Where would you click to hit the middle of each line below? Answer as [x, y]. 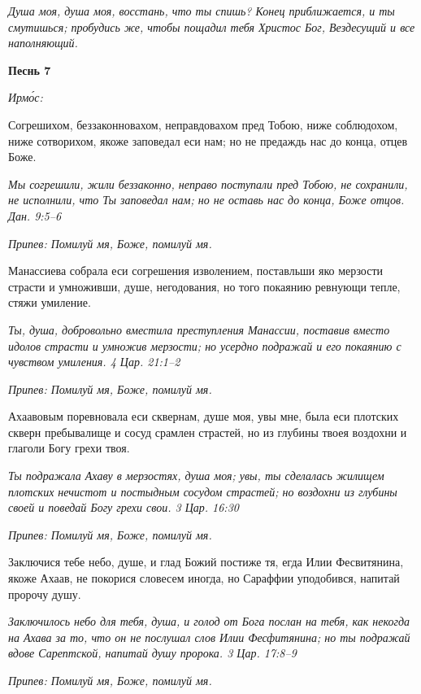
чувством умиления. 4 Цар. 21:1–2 [94, 362]
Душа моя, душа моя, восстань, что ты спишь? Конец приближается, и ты [202, 11]
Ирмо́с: [26, 97]
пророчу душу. [45, 594]
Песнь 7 [30, 70]
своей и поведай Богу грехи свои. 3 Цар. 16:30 [124, 507]
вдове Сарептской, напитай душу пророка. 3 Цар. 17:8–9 [152, 653]
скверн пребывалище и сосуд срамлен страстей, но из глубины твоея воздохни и [208, 432]
